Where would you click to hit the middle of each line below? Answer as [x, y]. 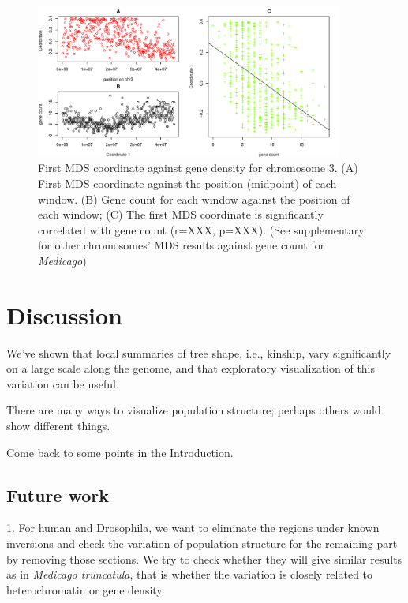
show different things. [58, 426]
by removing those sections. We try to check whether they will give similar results [204, 558]
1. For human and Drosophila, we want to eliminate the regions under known [193, 528]
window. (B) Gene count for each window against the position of [194, 199]
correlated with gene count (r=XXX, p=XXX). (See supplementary [201, 229]
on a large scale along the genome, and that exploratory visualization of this [191, 368]
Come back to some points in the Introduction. [120, 452]
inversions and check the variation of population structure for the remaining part [202, 543]
